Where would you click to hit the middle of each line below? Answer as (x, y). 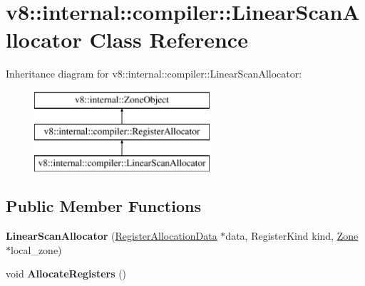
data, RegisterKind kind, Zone (292, 236)
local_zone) (36, 249)
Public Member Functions (103, 206)
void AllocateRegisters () (66, 274)
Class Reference (169, 39)
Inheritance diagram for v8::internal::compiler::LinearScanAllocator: (154, 74)
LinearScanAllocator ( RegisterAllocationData (112, 236)
